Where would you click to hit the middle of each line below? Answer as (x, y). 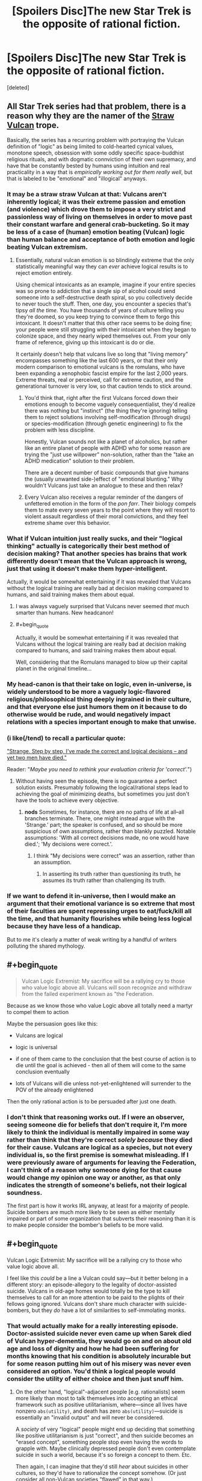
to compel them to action (38, 1012)
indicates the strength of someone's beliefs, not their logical (97, 1185)
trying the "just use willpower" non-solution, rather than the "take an (109, 455)
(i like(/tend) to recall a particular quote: (66, 738)
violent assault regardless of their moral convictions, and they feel (106, 516)
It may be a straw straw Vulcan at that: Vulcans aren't (87, 194)
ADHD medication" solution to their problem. (80, 461)
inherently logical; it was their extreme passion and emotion (96, 202)
